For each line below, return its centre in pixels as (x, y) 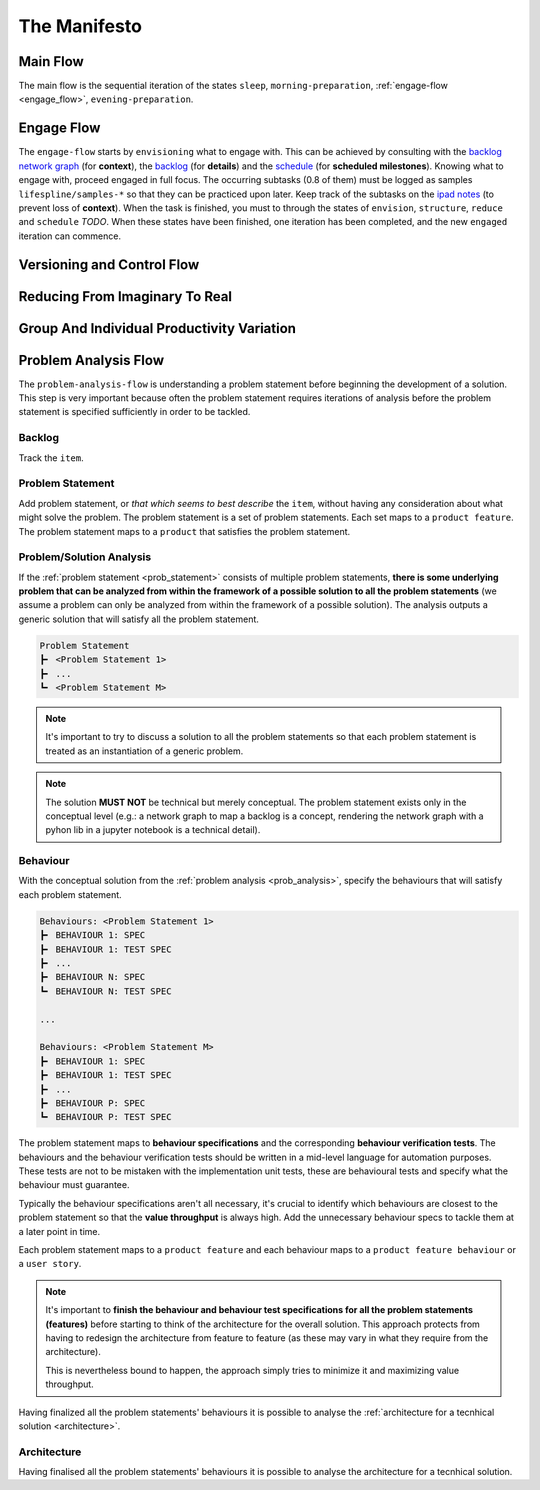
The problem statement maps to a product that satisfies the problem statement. (184, 531)
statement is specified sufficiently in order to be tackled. (134, 412)
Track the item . (51, 457)
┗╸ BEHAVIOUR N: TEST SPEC (105, 991)
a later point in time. (59, 1231)
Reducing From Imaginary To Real (125, 296)
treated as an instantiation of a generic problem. (144, 751)
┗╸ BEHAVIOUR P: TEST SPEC (105, 1117)
